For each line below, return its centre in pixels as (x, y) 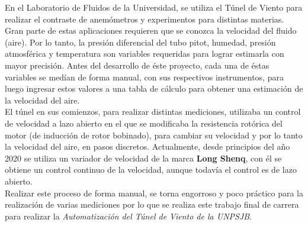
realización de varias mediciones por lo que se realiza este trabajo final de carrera (152, 204)
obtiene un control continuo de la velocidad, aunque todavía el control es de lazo (151, 169)
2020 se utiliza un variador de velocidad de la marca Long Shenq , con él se (143, 158)
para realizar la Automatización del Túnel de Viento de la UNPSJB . (129, 216)
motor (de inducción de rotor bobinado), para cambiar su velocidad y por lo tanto (154, 135)
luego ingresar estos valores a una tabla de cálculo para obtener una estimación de (154, 88)
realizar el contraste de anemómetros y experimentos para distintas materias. (145, 19)
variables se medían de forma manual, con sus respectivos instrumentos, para (144, 77)
